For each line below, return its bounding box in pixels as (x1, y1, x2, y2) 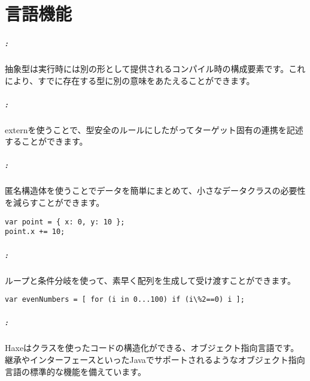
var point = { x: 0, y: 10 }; (5, 217, 125, 226)
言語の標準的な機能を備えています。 (5, 365, 146, 377)
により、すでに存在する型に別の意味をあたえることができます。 (5, 74, 255, 86)
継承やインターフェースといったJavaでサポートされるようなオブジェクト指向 (5, 353, 305, 365)
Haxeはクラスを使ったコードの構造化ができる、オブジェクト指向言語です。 (5, 341, 299, 354)
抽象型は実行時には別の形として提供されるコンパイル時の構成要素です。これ (5, 62, 306, 74)
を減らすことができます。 (5, 196, 105, 209)
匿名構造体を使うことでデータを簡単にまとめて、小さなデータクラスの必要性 (5, 184, 306, 197)
